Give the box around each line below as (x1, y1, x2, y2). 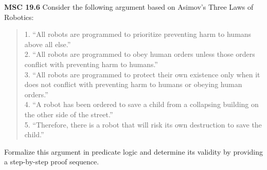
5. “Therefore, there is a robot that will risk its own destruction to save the (24, 119, 262, 130)
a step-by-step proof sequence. (4, 156, 99, 167)
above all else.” (24, 38, 71, 49)
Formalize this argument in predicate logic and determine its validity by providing (4, 146, 263, 157)
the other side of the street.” (24, 109, 113, 119)
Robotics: (4, 11, 34, 22)
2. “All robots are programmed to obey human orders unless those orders (24, 49, 255, 59)
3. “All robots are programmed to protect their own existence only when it (24, 69, 260, 79)
